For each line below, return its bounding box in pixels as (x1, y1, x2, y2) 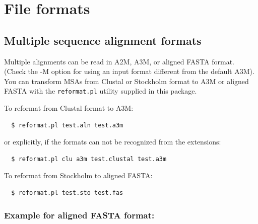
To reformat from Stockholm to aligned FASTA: (4, 170, 153, 181)
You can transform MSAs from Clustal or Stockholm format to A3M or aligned (4, 76, 249, 86)
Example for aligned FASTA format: (4, 208, 155, 221)
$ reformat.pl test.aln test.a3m (11, 121, 123, 129)
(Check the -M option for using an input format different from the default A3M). (4, 66, 254, 77)
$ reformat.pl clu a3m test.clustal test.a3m (11, 155, 167, 163)
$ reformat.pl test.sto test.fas (11, 189, 123, 196)
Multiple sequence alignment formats (4, 32, 202, 48)
